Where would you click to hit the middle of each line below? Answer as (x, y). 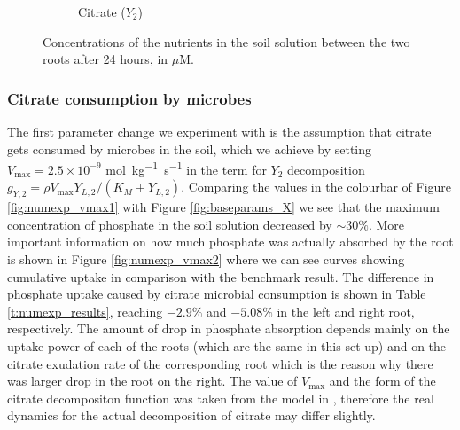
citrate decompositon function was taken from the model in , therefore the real (221, 398)
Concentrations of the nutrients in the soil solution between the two (226, 41)
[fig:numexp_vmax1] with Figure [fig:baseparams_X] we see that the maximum (223, 207)
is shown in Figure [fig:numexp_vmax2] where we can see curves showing (206, 259)
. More (386, 224)
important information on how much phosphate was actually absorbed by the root (230, 242)
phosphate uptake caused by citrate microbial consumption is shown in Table (217, 294)
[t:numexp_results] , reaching (85, 311)
